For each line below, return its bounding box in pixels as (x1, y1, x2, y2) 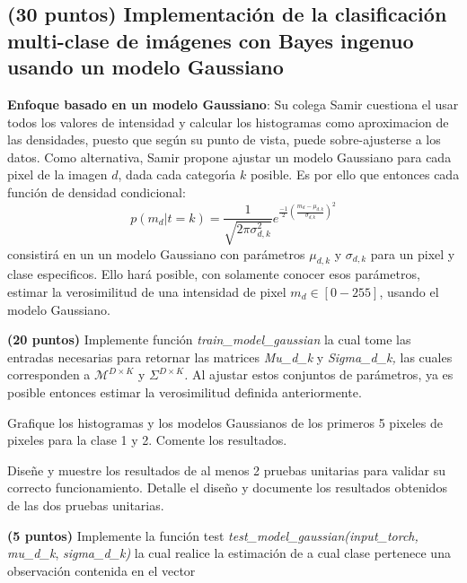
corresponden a (7, 365, 91, 384)
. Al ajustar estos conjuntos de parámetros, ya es (184, 365, 454, 384)
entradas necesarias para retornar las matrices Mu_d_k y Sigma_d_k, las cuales (7, 347, 453, 366)
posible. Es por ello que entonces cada (250, 165, 460, 184)
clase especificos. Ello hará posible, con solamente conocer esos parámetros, (7, 265, 420, 283)
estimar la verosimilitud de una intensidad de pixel (7, 282, 286, 300)
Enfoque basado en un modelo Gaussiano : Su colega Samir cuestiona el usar (7, 94, 459, 113)
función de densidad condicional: (7, 182, 186, 201)
